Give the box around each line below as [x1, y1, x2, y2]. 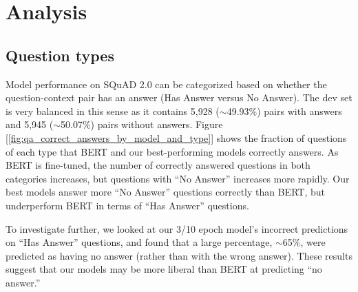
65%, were [282, 235, 326, 249]
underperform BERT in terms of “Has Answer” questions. [6, 198, 249, 212]
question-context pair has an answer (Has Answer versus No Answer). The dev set [6, 90, 352, 105]
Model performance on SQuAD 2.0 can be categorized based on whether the [6, 76, 327, 91]
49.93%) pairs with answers [227, 103, 342, 118]
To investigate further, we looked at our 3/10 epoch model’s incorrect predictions [6, 221, 348, 236]
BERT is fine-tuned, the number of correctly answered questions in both [6, 158, 310, 172]
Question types [6, 44, 114, 65]
